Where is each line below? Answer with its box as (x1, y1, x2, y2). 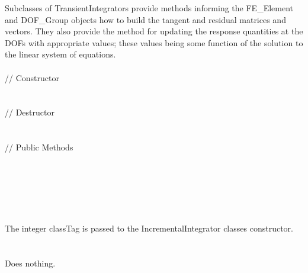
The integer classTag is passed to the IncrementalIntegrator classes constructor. (5, 222, 293, 235)
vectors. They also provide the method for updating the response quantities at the (5, 25, 303, 37)
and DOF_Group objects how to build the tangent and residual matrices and (5, 13, 286, 25)
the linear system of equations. (5, 48, 116, 60)
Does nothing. (5, 257, 56, 269)
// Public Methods (5, 141, 73, 153)
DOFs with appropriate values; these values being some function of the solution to (5, 36, 303, 49)
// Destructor (5, 106, 54, 118)
